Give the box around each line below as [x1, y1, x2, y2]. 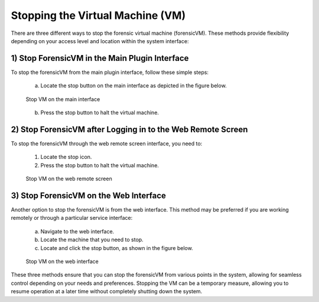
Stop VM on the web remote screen [25, 175, 112, 183]
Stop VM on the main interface [25, 95, 100, 103]
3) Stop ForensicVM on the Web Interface [11, 190, 167, 200]
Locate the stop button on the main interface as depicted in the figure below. [40, 82, 227, 89]
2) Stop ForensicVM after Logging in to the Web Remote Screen [11, 124, 248, 134]
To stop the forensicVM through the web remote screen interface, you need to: [11, 139, 203, 147]
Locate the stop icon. [40, 154, 92, 161]
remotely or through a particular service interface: [11, 215, 133, 222]
